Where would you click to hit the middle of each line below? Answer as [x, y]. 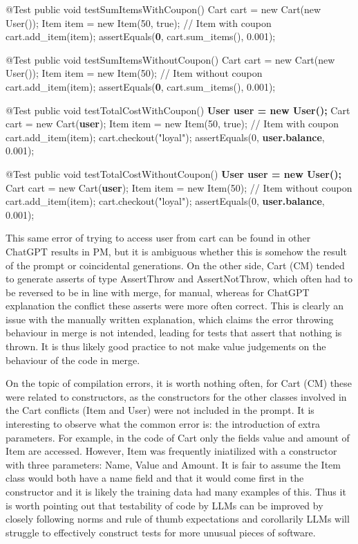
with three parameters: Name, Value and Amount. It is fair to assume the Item [173, 464]
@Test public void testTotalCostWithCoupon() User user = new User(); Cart [178, 110]
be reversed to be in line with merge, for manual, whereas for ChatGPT [158, 292]
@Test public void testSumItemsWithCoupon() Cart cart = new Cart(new [163, 9]
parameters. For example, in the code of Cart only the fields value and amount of [178, 437]
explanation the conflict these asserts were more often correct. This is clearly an [175, 306]
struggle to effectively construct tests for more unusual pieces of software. [161, 532]
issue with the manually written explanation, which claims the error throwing [170, 319]
